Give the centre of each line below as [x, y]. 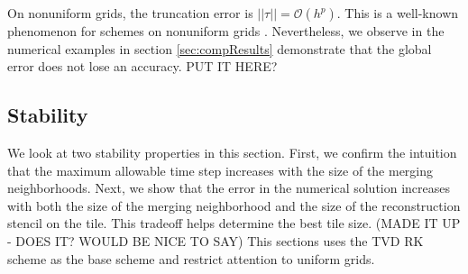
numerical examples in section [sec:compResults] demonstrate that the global [220, 48]
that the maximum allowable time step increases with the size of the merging [220, 170]
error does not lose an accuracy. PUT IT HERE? [142, 66]
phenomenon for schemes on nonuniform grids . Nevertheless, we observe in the [226, 31]
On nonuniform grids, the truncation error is [130, 13]
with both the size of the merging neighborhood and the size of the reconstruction [234, 205]
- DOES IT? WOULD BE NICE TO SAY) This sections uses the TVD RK [216, 240]
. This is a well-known [398, 13]
